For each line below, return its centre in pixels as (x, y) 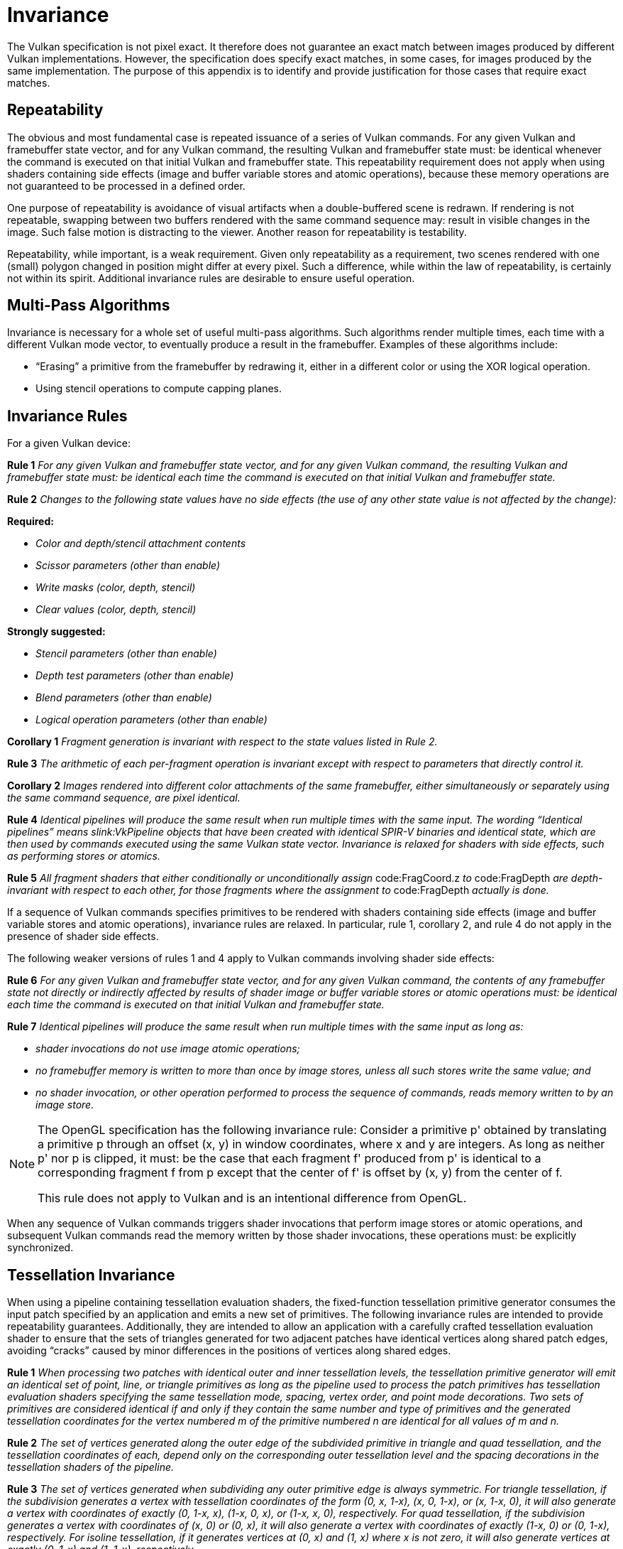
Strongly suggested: (56, 632)
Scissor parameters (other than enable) (128, 566)
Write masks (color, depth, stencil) (116, 588)
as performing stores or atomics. (84, 856)
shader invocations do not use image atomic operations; (168, 1049)
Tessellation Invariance (91, 1275)
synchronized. (40, 1248)
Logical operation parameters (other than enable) (151, 720)
